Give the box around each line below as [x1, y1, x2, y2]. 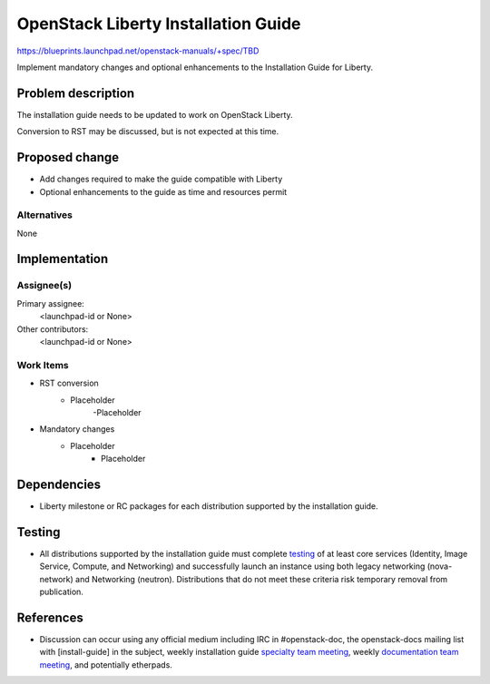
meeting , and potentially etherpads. [39, 659, 172, 670]
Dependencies [16, 476, 102, 492]
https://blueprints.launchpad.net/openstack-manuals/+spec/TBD [16, 45, 260, 56]
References [16, 610, 83, 625]
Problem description [16, 85, 135, 101]
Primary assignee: [16, 298, 85, 308]
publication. [39, 586, 83, 598]
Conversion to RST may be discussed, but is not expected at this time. [16, 126, 279, 137]
